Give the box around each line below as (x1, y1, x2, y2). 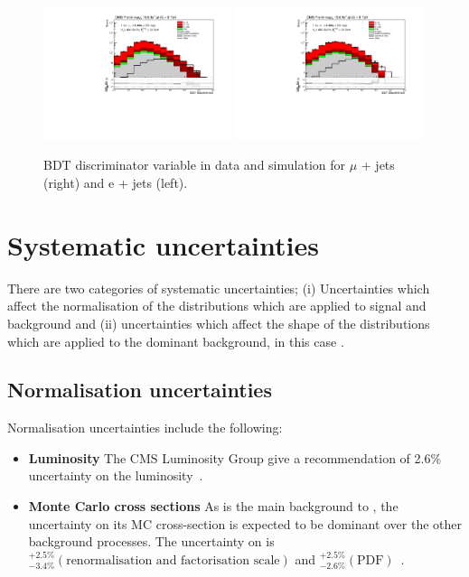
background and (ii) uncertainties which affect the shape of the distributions (7, 313, 430, 332)
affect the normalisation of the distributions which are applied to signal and (7, 296, 427, 315)
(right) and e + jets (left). (43, 173, 188, 191)
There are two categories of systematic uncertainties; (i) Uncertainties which (7, 278, 430, 297)
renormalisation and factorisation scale (66, 554, 280, 567)
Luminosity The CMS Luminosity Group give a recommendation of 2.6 (28, 448, 431, 467)
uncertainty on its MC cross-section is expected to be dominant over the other (28, 514, 463, 533)
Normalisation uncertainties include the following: (7, 418, 283, 437)
